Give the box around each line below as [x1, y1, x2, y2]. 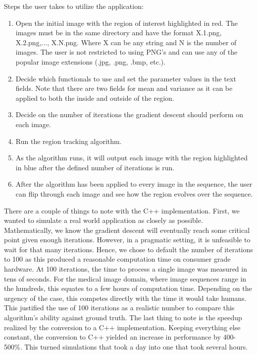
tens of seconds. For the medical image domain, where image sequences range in [4, 273, 247, 284]
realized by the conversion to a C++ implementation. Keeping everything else [4, 322, 241, 332]
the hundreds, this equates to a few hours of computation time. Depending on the [4, 283, 252, 293]
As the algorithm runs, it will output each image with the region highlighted [15, 152, 248, 163]
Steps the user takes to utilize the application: [4, 1, 144, 11]
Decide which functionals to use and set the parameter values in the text [15, 73, 236, 83]
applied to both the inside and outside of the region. [15, 92, 174, 103]
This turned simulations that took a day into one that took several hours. [24, 341, 248, 352]
